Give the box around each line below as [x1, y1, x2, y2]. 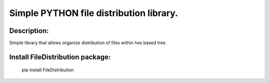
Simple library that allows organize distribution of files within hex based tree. [9, 40, 167, 46]
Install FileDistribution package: [9, 52, 111, 61]
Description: [9, 26, 49, 35]
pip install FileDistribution [21, 67, 74, 73]
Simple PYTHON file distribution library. [9, 7, 178, 18]
